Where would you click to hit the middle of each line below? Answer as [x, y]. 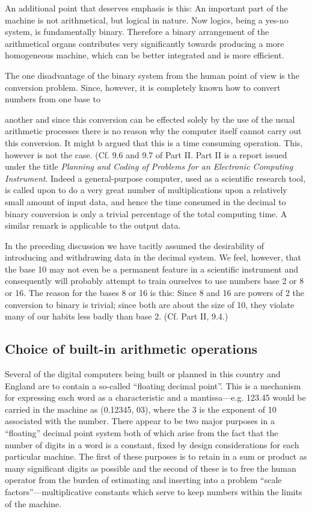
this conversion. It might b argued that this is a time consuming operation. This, [154, 142]
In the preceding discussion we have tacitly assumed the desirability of [135, 245]
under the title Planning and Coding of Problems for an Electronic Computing [149, 166]
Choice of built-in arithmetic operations [131, 349]
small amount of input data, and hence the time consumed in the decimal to [145, 201]
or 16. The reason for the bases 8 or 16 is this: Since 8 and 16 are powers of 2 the [155, 293]
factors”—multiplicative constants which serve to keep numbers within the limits [154, 491]
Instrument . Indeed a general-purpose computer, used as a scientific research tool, [155, 178]
